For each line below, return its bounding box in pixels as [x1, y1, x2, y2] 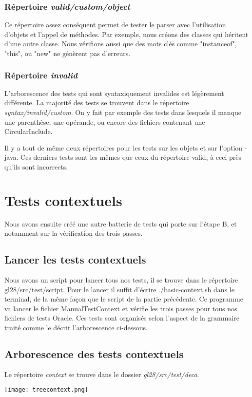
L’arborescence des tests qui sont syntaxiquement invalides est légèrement [4, 88, 224, 98]
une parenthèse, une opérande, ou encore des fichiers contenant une [4, 116, 205, 127]
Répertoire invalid [4, 69, 78, 81]
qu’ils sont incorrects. [4, 161, 68, 171]
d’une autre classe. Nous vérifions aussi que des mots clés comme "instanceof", [4, 38, 237, 49]
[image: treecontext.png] [4, 386, 88, 394]
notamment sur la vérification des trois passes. [4, 228, 143, 238]
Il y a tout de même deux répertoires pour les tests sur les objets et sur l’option [4, 142, 243, 152]
